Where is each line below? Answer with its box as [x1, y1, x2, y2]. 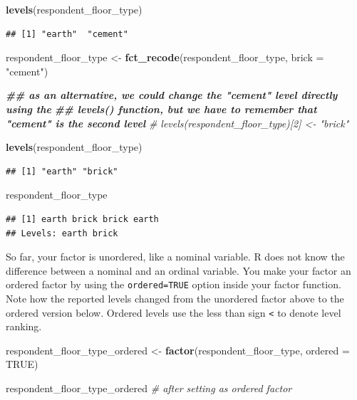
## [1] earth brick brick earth [6, 214, 159, 224]
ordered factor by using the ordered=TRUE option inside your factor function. [6, 277, 341, 292]
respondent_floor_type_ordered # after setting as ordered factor [6, 381, 292, 395]
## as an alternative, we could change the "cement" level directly [6, 88, 338, 102]
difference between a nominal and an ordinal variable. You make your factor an [6, 263, 351, 278]
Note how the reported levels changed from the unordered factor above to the [6, 290, 344, 305]
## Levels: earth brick [6, 228, 118, 238]
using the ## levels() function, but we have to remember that [6, 101, 317, 116]
